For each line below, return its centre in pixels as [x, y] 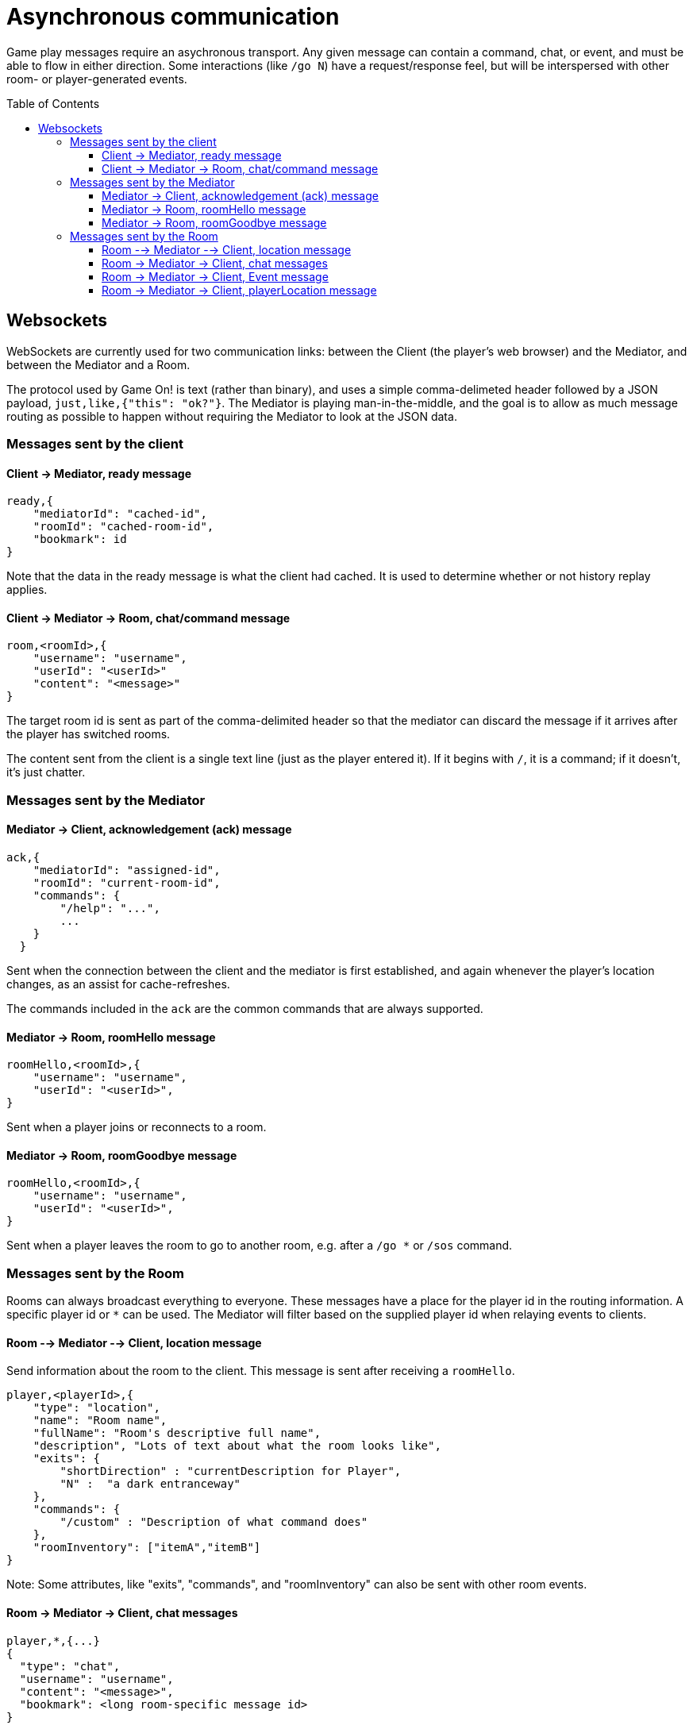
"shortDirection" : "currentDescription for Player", [231, 1471]
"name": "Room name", [100, 1421]
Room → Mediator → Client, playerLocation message [239, 290]
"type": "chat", [70, 1666]
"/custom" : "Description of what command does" [214, 1522]
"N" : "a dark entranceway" [150, 1484]
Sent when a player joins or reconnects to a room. [137, 1127]
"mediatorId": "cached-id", [120, 514]
